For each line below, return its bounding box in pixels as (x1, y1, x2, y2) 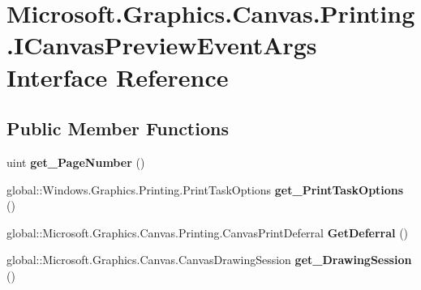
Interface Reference (6, 60, 229, 93)
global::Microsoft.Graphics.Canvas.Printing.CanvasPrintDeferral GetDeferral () (6, 224, 409, 241)
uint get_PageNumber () (6, 153, 145, 170)
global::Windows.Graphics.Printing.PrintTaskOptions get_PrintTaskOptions (6, 181, 404, 198)
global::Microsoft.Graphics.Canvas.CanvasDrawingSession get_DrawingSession (6, 251, 412, 268)
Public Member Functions (6, 116, 229, 141)
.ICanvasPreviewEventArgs (6, 28, 317, 62)
